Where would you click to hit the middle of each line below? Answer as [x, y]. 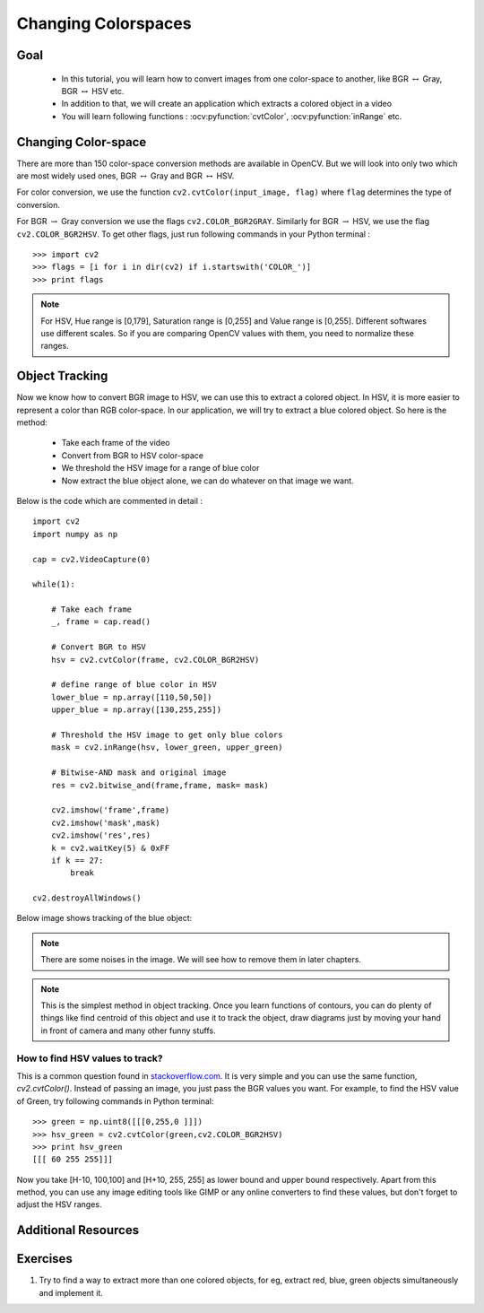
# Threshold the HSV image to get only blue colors [167, 735]
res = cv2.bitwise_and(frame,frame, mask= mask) [160, 785]
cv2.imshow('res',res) [101, 835]
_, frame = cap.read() [101, 622]
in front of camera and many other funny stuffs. [129, 1030]
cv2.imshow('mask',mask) [105, 822]
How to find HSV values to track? [90, 1058]
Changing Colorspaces [104, 23]
